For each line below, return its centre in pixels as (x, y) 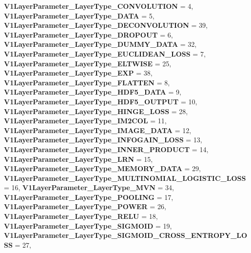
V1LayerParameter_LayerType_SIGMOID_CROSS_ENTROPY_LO (126, 235)
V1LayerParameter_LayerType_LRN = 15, (78, 159)
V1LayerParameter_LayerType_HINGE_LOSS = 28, (96, 111)
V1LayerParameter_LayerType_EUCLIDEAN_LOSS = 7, (105, 53)
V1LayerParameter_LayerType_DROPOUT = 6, (88, 34)
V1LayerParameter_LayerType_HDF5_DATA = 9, (93, 92)
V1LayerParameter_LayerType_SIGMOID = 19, (88, 225)
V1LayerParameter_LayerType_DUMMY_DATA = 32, (100, 44)
